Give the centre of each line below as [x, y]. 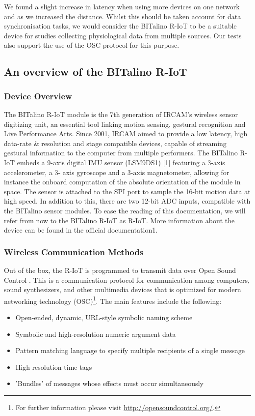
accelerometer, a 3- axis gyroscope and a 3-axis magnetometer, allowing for [117, 172]
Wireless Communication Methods [74, 252]
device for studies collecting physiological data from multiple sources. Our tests [123, 35]
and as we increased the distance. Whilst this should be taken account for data [123, 16]
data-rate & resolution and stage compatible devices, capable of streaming [115, 143]
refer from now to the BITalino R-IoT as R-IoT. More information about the [119, 220]
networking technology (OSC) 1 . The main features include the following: [113, 300]
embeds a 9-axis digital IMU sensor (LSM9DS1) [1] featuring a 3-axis [121, 162]
